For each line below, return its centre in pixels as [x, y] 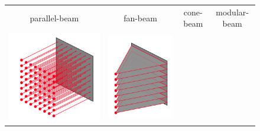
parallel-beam [54, 17]
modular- [232, 12]
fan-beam [140, 17]
